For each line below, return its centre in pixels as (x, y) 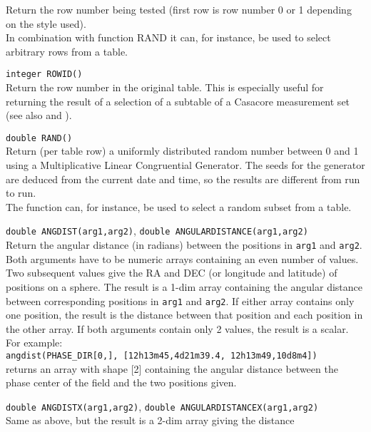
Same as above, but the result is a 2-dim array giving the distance (150, 420)
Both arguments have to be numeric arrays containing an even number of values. (182, 258)
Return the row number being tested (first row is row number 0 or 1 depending (179, 9)
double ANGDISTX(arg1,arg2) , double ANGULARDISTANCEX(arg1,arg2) (162, 406)
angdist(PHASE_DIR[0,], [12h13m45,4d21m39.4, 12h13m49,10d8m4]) (162, 355)
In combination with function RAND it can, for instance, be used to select (168, 37)
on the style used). (46, 23)
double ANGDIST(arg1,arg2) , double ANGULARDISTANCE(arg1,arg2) (157, 231)
